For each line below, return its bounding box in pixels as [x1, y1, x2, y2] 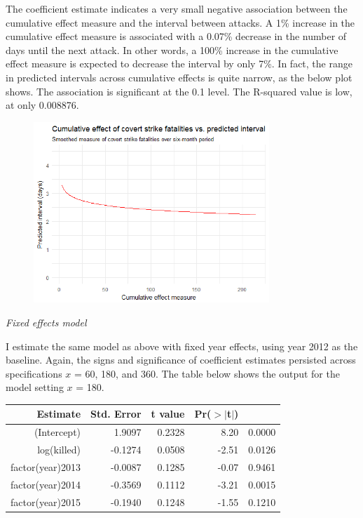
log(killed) [37, 442, 81, 457]
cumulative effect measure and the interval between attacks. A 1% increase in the [6, 15, 355, 29]
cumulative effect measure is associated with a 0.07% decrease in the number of [6, 29, 347, 44]
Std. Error [90, 406, 142, 421]
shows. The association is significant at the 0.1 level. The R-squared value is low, [6, 84, 352, 98]
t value [151, 406, 185, 421]
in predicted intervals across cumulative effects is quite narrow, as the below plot [6, 69, 352, 84]
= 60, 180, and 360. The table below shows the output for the [74, 366, 340, 380]
